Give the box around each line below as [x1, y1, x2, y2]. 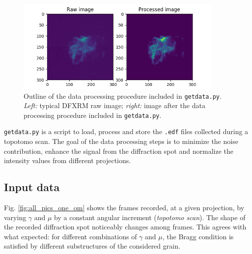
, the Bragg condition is [162, 231, 234, 241]
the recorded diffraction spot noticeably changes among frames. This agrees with [4, 222, 247, 232]
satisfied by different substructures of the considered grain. [4, 241, 180, 251]
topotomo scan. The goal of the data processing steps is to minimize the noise [4, 136, 238, 146]
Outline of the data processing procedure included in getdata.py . [24, 90, 222, 101]
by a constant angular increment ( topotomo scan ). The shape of [54, 212, 246, 222]
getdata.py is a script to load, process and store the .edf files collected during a [4, 126, 249, 137]
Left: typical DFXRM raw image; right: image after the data [24, 100, 205, 111]
